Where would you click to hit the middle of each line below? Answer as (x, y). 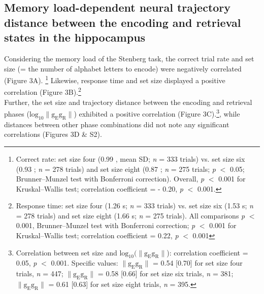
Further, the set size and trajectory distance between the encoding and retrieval (128, 102)
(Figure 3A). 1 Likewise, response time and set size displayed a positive (115, 79)
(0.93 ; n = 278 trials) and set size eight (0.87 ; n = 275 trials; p (116, 169)
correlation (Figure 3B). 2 (43, 91)
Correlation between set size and (67, 252)
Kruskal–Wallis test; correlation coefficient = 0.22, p (97, 235)
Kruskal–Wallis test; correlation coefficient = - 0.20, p (100, 188)
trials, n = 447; (40, 273)
